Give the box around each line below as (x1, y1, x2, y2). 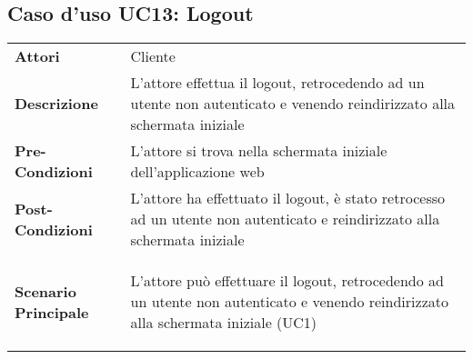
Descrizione (15, 93, 98, 115)
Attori (15, 45, 60, 67)
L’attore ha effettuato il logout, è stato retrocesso (130, 187, 445, 209)
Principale (15, 301, 89, 323)
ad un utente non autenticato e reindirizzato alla (130, 208, 440, 230)
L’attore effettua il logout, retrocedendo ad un (130, 72, 425, 94)
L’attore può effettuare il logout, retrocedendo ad (130, 270, 444, 292)
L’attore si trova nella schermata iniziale (130, 140, 387, 162)
